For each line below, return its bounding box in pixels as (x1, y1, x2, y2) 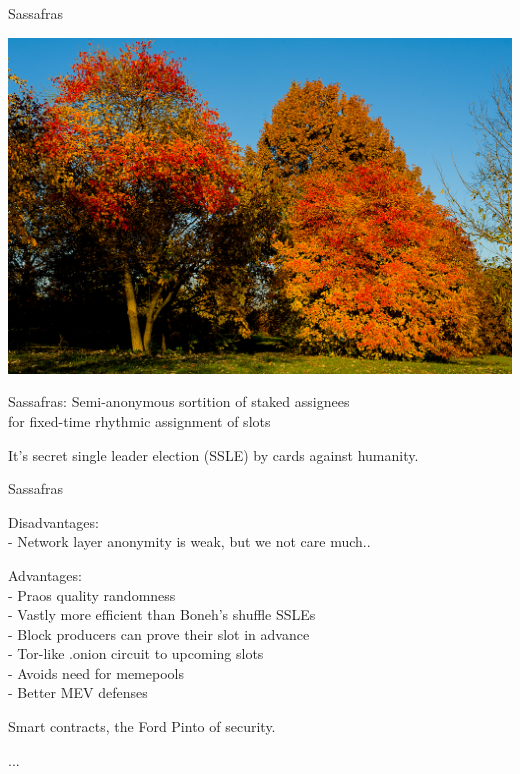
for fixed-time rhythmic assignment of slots (8, 410, 271, 431)
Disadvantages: (8, 511, 99, 532)
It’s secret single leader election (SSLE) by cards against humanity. (8, 444, 419, 465)
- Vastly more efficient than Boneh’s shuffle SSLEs (8, 604, 316, 625)
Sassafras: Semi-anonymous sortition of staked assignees (8, 391, 350, 412)
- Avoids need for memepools (8, 662, 184, 683)
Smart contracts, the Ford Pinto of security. (8, 716, 276, 737)
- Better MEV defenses (8, 682, 148, 703)
